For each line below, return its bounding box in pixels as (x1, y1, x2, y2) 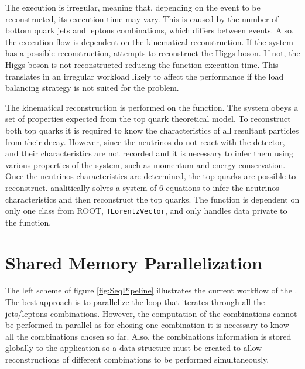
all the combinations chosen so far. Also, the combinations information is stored (5, 330, 292, 342)
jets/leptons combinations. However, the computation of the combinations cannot (5, 307, 297, 319)
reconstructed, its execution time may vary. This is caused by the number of (5, 12, 279, 25)
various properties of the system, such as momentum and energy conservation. (5, 158, 286, 170)
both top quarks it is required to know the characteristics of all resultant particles (5, 124, 299, 136)
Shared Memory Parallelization (5, 250, 262, 274)
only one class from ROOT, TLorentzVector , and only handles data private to (5, 204, 287, 217)
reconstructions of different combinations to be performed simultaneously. (5, 353, 269, 365)
